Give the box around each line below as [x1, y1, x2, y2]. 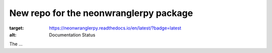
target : [9, 25, 24, 31]
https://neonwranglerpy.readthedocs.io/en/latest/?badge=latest [49, 25, 181, 31]
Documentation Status [49, 31, 96, 37]
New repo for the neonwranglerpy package [9, 7, 193, 18]
